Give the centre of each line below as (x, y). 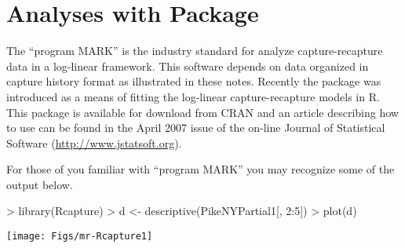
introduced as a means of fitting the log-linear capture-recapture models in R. (193, 96)
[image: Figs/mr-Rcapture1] (80, 237)
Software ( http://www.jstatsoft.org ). (94, 142)
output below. (40, 184)
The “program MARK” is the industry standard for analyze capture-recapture (195, 51)
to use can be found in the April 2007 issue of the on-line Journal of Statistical (196, 128)
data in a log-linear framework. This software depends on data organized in (188, 66)
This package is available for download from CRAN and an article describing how (202, 112)
